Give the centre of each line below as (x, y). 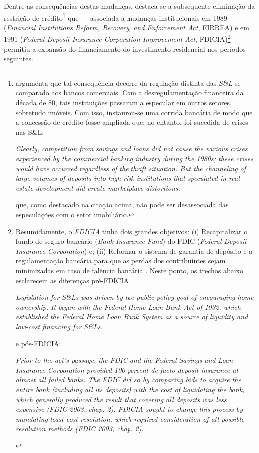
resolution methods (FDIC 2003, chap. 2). (80, 428)
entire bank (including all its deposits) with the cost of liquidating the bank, (130, 389)
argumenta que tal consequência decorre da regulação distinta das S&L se (128, 83)
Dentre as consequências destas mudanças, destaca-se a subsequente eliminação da (129, 6)
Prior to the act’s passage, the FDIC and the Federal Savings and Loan (124, 360)
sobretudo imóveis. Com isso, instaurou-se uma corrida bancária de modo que (134, 112)
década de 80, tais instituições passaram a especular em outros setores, (124, 103)
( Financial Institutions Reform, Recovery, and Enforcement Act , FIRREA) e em (127, 27)
